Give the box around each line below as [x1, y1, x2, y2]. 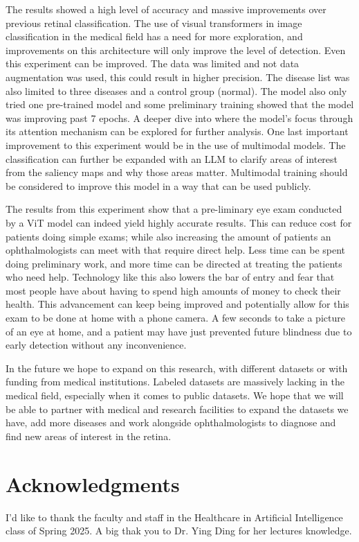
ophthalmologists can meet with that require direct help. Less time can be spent [6, 243, 346, 257]
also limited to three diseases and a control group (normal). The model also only [6, 83, 347, 98]
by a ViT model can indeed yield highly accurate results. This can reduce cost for [6, 215, 352, 229]
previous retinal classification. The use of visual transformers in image [6, 15, 302, 30]
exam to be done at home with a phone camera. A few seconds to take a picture [6, 311, 345, 325]
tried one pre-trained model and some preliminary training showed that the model [6, 97, 354, 112]
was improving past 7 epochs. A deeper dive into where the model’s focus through [6, 110, 353, 125]
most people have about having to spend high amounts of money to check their [6, 283, 341, 297]
